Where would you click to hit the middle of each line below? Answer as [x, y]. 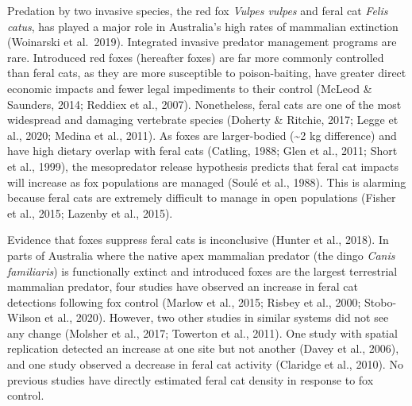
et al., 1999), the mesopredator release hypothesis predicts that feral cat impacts [203, 166]
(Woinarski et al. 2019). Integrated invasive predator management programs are [202, 42]
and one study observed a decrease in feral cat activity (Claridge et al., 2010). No [205, 364]
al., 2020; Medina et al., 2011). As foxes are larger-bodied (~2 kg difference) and [202, 135]
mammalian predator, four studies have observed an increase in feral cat [183, 286]
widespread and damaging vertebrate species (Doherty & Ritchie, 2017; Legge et [203, 120]
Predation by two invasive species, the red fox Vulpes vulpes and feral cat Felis [198, 10]
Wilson [24, 317]
